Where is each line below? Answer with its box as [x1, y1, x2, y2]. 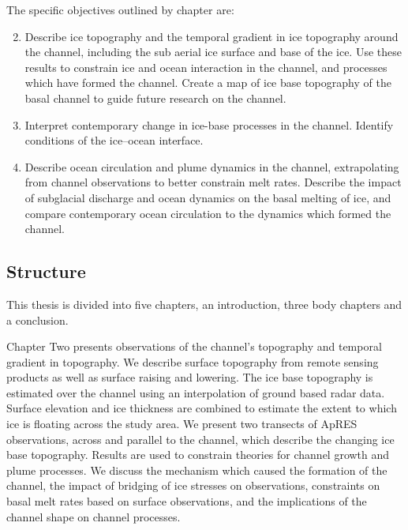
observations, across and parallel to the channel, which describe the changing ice [6, 430, 395, 447]
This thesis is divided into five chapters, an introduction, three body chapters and [6, 295, 402, 312]
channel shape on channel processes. [6, 508, 181, 524]
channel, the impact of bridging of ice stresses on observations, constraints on [6, 477, 380, 494]
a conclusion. [6, 311, 69, 328]
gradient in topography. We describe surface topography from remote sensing [6, 353, 379, 370]
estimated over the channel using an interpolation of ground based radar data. [6, 384, 385, 400]
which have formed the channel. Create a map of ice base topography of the [24, 74, 391, 91]
